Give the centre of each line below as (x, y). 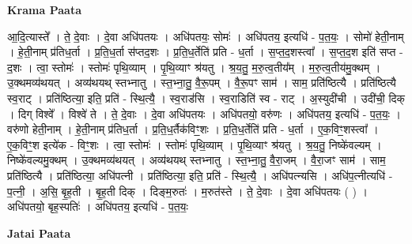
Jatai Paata (39, 233)
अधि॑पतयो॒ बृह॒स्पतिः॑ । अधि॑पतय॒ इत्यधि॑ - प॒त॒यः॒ (98, 206)
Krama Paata (44, 9)
